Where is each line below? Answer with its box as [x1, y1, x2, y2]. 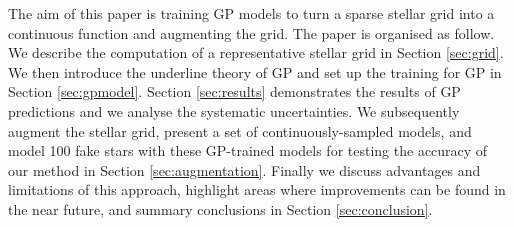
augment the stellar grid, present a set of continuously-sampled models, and [8, 120, 472, 141]
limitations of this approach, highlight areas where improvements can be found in [8, 179, 506, 200]
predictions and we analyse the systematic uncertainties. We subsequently [8, 100, 460, 121]
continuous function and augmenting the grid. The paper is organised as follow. [8, 22, 495, 43]
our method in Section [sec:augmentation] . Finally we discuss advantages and [8, 159, 481, 180]
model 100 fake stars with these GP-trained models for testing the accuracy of [8, 140, 488, 161]
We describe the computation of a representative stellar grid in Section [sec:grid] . [8, 42, 504, 63]
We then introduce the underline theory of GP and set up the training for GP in [8, 61, 502, 82]
